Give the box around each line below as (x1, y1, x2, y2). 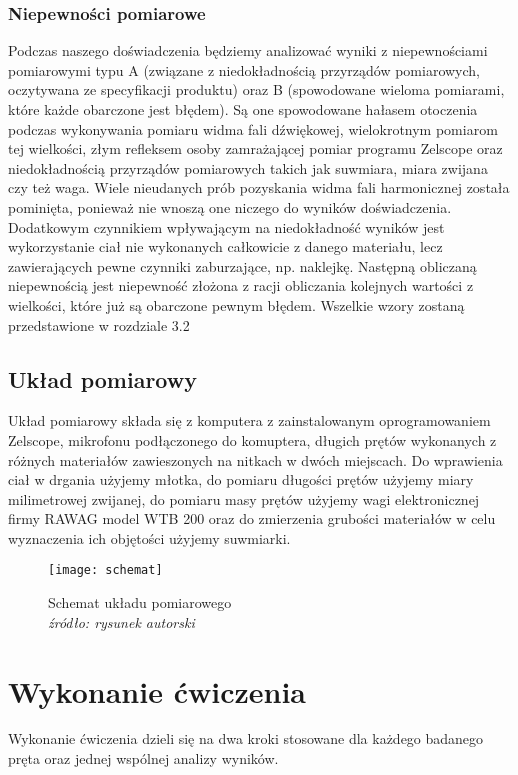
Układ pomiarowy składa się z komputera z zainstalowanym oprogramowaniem (8, 410, 491, 431)
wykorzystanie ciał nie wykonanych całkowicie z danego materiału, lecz (8, 236, 443, 257)
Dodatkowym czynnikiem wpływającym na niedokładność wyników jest (8, 216, 445, 237)
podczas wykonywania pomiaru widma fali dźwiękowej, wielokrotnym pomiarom (8, 118, 498, 139)
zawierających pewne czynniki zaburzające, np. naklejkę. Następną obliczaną (8, 255, 477, 276)
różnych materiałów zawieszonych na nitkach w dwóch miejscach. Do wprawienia (8, 449, 503, 470)
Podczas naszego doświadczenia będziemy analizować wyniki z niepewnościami (8, 40, 488, 61)
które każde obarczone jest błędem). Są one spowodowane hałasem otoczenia (8, 99, 478, 119)
